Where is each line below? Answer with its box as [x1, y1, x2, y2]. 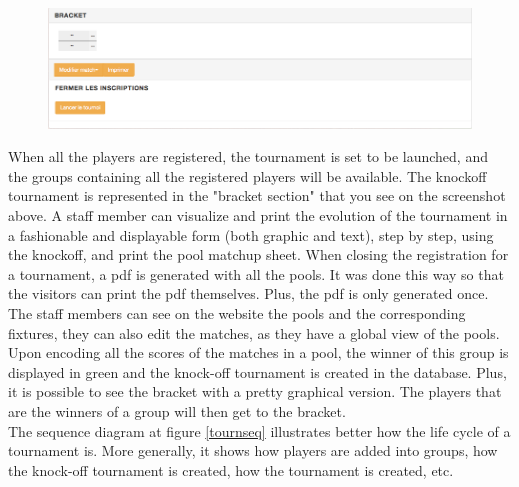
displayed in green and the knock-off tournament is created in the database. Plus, [8, 361, 507, 382]
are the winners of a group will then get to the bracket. [8, 400, 346, 421]
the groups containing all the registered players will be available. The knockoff [8, 165, 487, 186]
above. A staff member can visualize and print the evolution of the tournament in [8, 205, 508, 226]
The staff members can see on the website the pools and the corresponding [8, 303, 466, 323]
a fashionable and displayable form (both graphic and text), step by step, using [8, 224, 494, 245]
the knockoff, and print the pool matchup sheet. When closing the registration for [8, 244, 509, 265]
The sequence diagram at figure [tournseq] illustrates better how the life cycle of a [8, 420, 511, 441]
